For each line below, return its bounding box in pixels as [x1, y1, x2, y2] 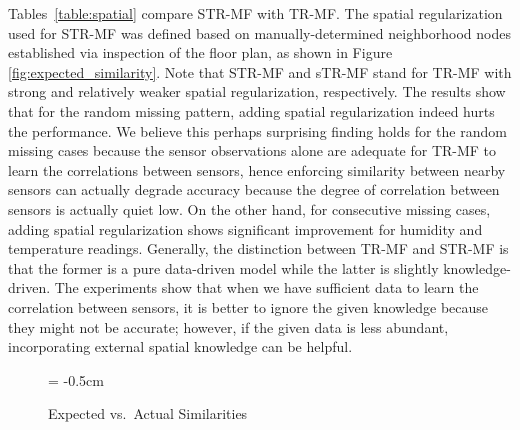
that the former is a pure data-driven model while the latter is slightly [8, 257, 439, 278]
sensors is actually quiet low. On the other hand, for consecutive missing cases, [8, 198, 491, 219]
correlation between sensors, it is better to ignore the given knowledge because [8, 296, 489, 317]
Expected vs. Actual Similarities [48, 403, 248, 424]
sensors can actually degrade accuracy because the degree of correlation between [8, 179, 500, 200]
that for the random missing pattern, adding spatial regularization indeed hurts [8, 100, 495, 121]
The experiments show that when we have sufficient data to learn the [54, 277, 479, 298]
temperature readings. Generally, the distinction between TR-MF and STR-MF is [8, 238, 509, 259]
